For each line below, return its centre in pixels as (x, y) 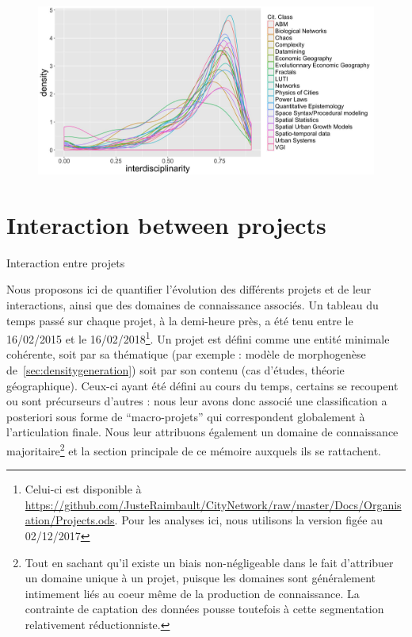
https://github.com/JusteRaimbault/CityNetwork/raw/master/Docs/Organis (213, 504)
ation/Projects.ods (70, 520)
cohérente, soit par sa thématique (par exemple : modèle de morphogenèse (186, 354)
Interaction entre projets (66, 262)
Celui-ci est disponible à (83, 489)
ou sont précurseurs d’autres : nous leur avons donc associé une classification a (197, 401)
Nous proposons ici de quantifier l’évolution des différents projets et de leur (189, 289)
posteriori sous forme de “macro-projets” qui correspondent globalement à (186, 416)
